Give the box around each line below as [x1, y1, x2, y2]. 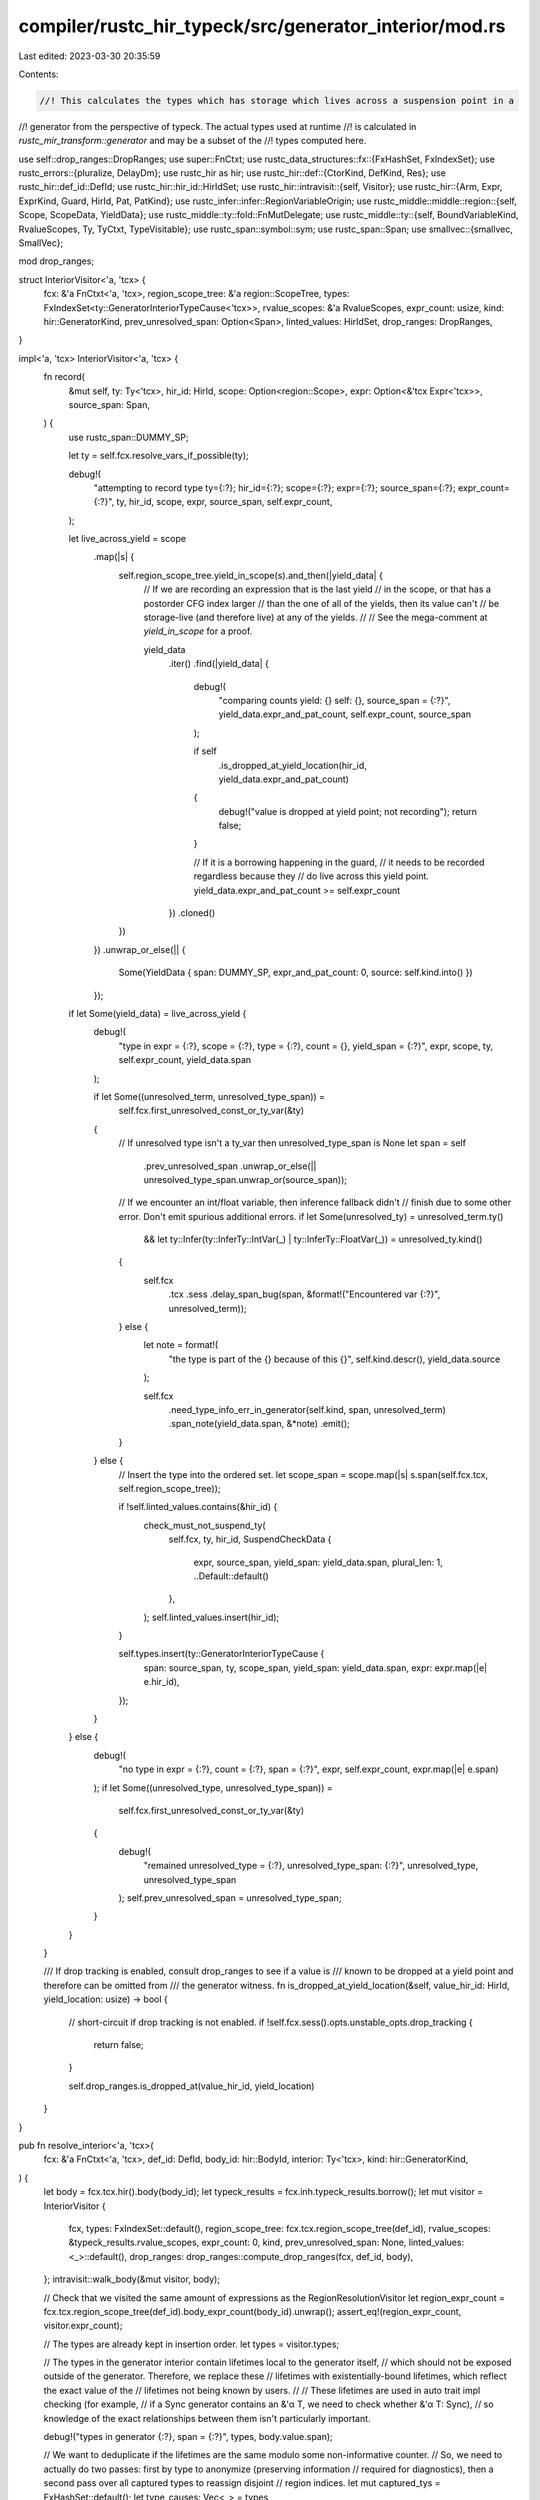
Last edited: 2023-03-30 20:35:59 [18, 50, 161, 62]
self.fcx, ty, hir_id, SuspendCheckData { [168, 1533, 332, 1545]
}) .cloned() [168, 907, 216, 919]
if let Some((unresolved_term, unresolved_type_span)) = [93, 1090, 325, 1102]
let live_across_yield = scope [68, 533, 187, 545]
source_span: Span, [68, 398, 150, 410]
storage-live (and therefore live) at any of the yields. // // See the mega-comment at [143, 611, 488, 624]
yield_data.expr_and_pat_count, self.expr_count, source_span [218, 708, 472, 720]
